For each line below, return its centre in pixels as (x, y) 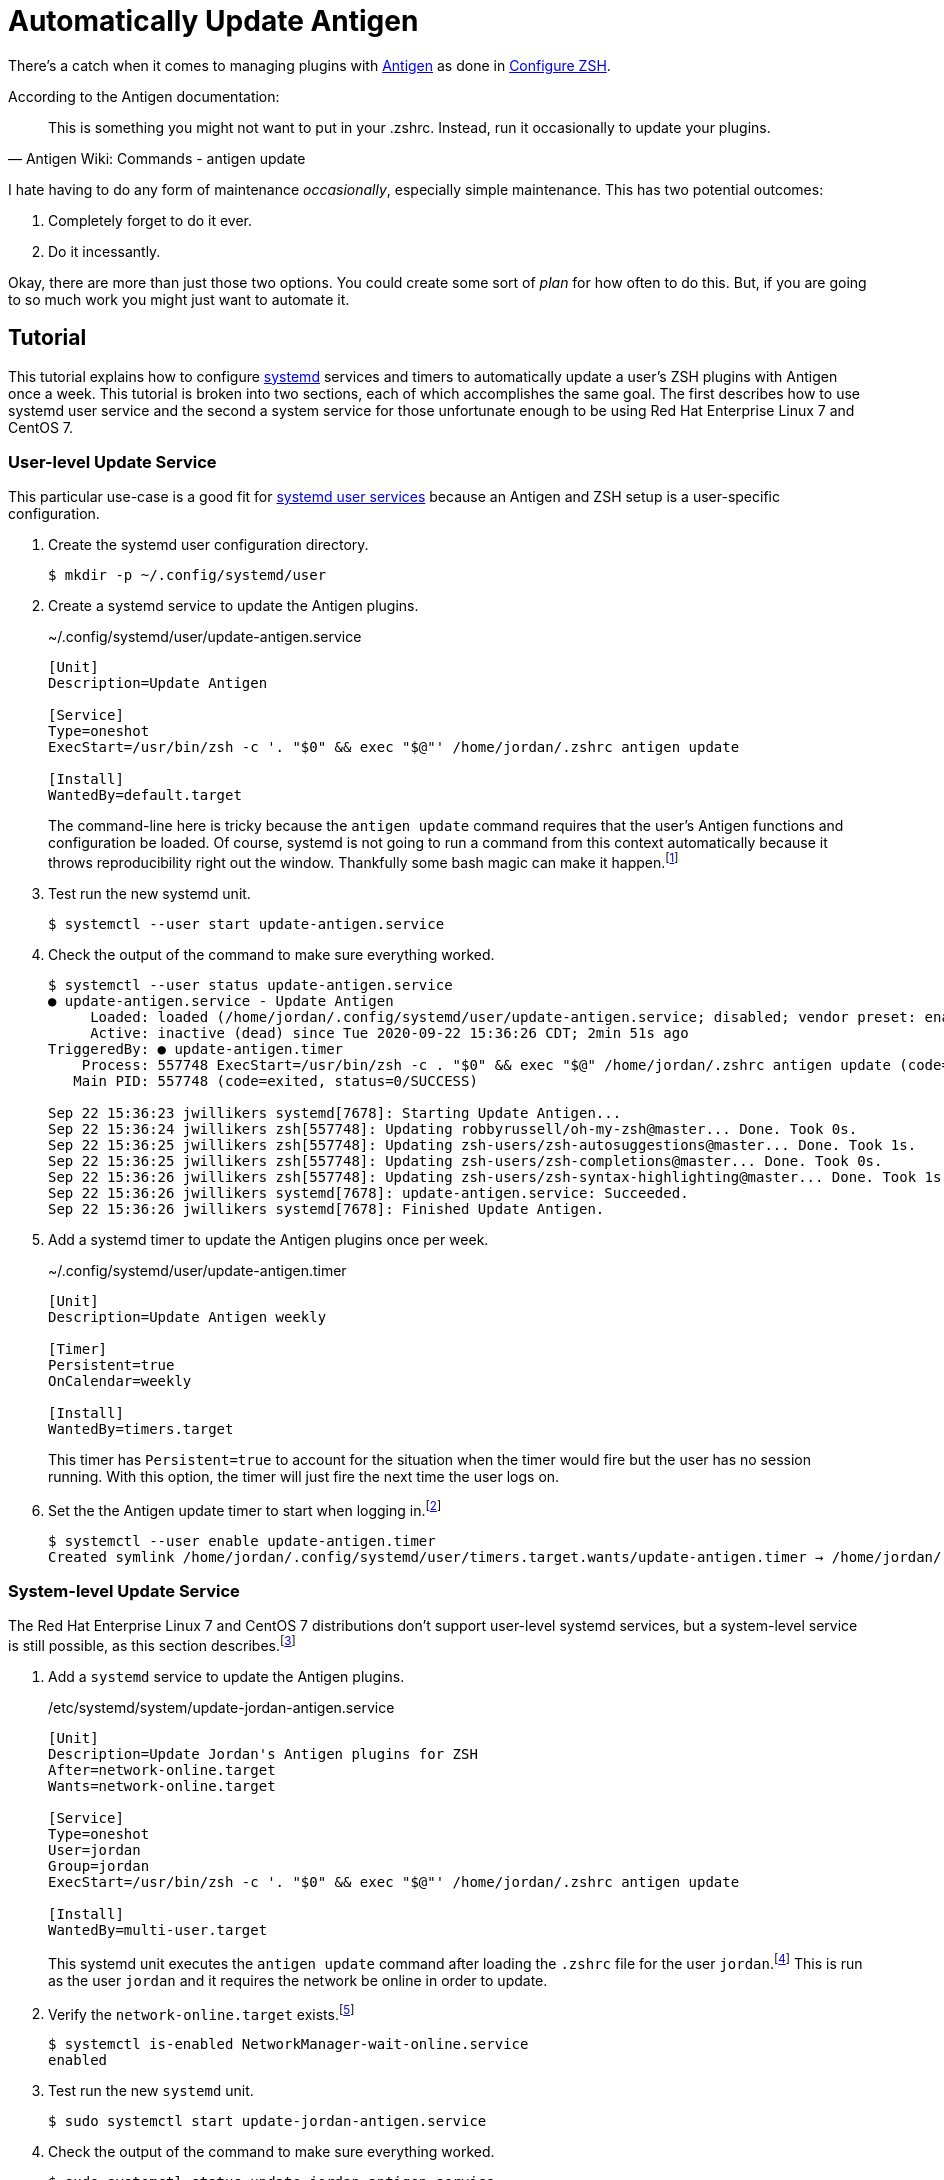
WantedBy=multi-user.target (158, 1930)
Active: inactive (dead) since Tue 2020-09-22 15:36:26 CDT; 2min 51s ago (389, 1033)
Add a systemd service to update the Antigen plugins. (226, 1677)
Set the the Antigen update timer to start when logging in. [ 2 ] (245, 1509)
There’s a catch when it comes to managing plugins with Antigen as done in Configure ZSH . (309, 65)
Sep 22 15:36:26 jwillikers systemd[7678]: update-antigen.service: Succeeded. (368, 1193)
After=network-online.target (162, 1770)
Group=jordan (99, 1866)
